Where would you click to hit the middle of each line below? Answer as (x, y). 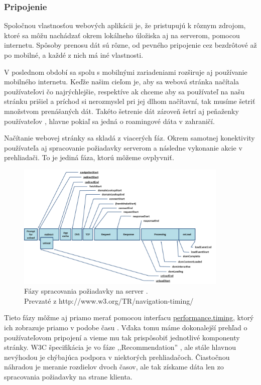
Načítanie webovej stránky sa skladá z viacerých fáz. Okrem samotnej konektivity (129, 138)
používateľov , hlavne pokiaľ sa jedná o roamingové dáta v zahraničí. (109, 121)
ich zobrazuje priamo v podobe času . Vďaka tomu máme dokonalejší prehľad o (126, 327)
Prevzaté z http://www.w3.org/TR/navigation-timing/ (109, 300)
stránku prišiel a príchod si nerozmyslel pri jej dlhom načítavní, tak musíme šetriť (130, 101)
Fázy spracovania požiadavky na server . (86, 291)
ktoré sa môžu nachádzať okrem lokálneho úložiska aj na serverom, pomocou (122, 35)
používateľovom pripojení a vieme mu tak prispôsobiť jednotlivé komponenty (122, 337)
